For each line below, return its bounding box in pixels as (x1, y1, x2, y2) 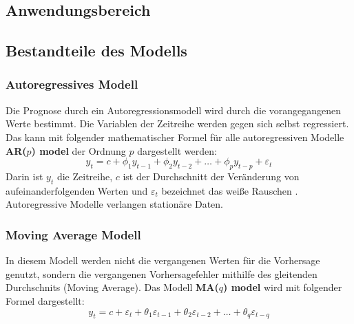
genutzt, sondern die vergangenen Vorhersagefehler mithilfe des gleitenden (6, 266, 317, 281)
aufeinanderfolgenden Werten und (6, 183, 148, 197)
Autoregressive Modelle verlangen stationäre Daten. (6, 197, 223, 211)
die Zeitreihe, (56, 169, 113, 183)
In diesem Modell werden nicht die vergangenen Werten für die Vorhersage (6, 253, 320, 268)
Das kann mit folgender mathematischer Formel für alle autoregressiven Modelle (6, 129, 344, 144)
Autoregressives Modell (6, 76, 138, 93)
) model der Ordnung (31, 143, 126, 158)
